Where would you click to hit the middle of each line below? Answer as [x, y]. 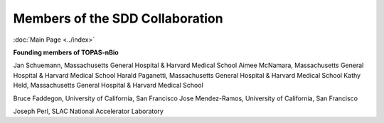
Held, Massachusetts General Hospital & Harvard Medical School [108, 86]
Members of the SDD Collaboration [118, 18]
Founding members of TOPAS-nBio [66, 52]
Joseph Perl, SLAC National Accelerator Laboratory [88, 111]
